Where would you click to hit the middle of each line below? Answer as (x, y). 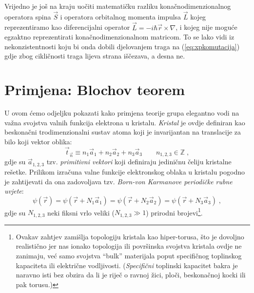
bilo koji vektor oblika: (38, 141)
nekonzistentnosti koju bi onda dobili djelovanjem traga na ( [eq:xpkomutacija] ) (122, 46)
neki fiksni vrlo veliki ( (81, 212)
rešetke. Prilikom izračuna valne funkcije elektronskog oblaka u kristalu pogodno (125, 171)
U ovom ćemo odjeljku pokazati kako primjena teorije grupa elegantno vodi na (122, 113)
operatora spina (28, 16)
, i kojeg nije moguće (206, 27)
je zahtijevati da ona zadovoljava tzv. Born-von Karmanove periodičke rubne (118, 181)
